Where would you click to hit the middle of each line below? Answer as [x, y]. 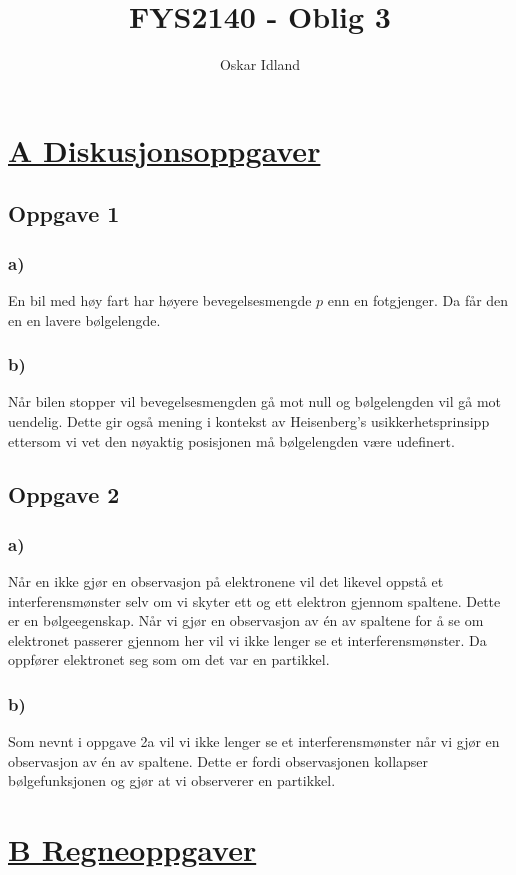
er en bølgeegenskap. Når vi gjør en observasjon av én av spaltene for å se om [246, 620]
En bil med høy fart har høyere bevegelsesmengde [160, 299]
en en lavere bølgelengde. [84, 319]
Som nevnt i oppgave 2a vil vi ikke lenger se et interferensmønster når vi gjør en [254, 741]
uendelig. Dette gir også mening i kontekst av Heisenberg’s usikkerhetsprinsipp [249, 420]
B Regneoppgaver [132, 849]
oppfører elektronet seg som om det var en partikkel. [169, 659]
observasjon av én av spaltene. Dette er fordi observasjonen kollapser [218, 760]
